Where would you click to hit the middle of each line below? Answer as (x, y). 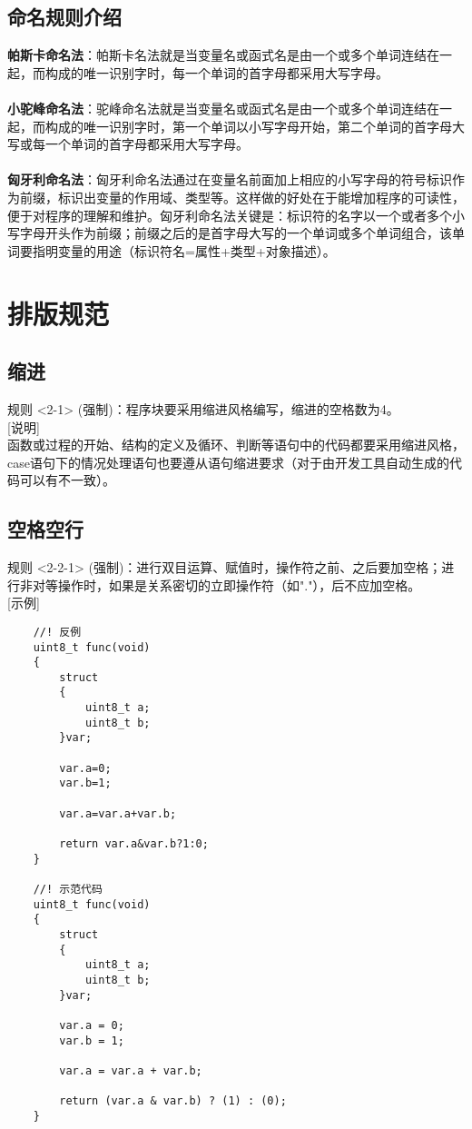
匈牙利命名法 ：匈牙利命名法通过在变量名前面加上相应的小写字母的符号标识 (230, 179)
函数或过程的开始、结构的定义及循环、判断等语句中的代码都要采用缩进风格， (236, 445)
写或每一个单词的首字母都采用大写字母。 (128, 144)
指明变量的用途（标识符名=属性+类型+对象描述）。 (184, 250)
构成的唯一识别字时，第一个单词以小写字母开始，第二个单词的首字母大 (255, 126)
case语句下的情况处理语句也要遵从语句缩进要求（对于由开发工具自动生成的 (228, 462)
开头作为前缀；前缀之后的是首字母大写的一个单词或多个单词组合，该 (248, 233)
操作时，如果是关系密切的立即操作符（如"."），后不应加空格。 (239, 584)
